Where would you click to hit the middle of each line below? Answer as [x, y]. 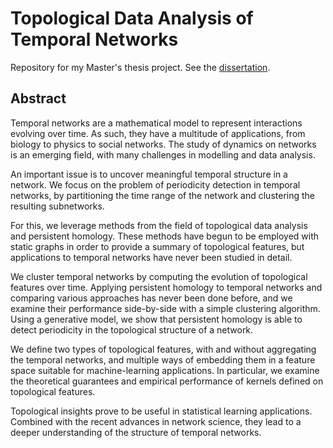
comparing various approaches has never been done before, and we [151, 298]
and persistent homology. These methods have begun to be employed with [165, 236]
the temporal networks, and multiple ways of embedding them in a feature [163, 359]
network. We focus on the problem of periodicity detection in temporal [155, 184]
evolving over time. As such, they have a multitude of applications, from [158, 133]
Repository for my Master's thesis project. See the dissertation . [140, 67]
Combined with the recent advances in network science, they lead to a [156, 421]
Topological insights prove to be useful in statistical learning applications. [161, 411]
